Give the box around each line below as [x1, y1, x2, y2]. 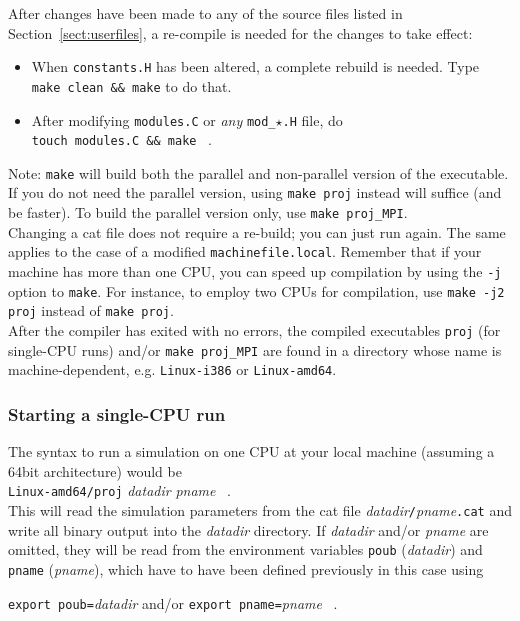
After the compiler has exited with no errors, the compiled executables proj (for [8, 320, 501, 340]
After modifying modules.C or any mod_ [31, 109, 276, 130]
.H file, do [282, 109, 343, 130]
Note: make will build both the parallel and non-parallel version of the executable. [8, 162, 509, 183]
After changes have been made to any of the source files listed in [8, 3, 403, 23]
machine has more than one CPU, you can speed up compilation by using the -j [8, 261, 502, 282]
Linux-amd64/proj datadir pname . [8, 480, 232, 501]
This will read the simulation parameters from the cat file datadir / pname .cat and [8, 500, 512, 521]
